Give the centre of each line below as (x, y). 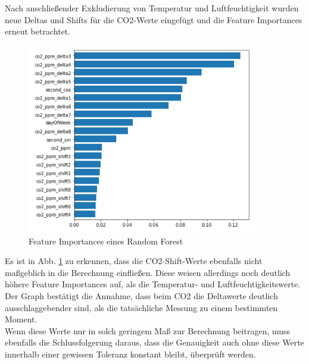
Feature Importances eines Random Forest (106, 241)
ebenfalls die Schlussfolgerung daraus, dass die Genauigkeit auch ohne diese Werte (154, 342)
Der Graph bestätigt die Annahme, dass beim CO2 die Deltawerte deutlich (141, 296)
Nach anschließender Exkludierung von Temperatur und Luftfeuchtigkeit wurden (152, 8)
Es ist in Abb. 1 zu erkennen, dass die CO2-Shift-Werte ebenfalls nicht (134, 261)
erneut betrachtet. (38, 31)
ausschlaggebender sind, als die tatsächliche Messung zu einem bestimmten (141, 307)
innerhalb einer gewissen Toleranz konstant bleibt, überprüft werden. (130, 354)
